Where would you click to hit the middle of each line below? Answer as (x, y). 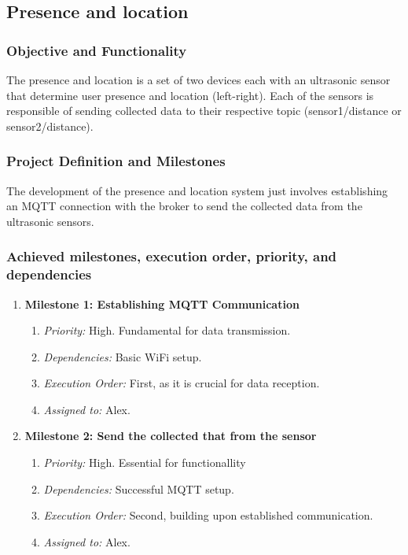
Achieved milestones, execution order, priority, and (172, 256)
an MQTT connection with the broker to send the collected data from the (184, 206)
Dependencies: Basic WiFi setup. (123, 356)
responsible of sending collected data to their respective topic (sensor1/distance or (204, 111)
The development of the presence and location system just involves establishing (197, 190)
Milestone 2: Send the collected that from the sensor (171, 436)
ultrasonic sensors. (50, 221)
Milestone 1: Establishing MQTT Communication (162, 303)
